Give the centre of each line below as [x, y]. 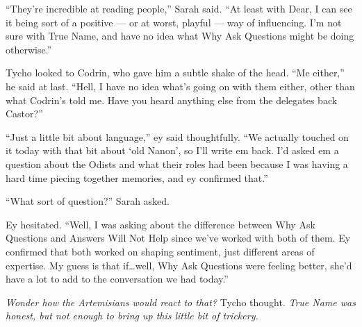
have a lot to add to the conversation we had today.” [117, 279]
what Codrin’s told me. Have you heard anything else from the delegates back [172, 100]
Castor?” [24, 114]
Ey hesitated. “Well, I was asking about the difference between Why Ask [161, 224]
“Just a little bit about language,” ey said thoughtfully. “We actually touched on [177, 136]
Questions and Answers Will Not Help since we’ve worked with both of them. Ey [178, 238]
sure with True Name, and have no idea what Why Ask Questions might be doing [180, 36]
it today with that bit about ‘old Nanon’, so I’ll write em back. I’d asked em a [172, 150]
